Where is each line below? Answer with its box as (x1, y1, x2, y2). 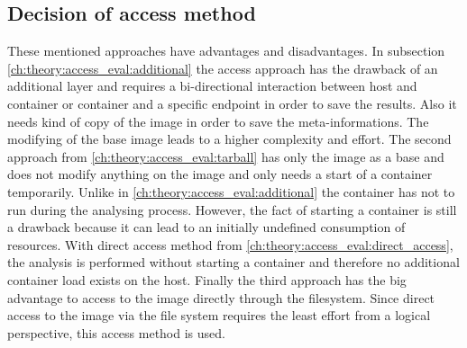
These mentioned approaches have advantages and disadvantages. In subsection (7, 41, 445, 60)
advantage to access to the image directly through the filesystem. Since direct (7, 288, 435, 307)
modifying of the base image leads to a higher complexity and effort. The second (7, 129, 452, 148)
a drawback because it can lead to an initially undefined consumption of (7, 218, 406, 236)
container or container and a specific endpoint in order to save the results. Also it (7, 94, 457, 112)
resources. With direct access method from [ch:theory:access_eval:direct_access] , (7, 235, 453, 254)
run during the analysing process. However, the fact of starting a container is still (7, 200, 457, 219)
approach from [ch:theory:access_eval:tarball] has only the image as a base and (7, 147, 444, 165)
